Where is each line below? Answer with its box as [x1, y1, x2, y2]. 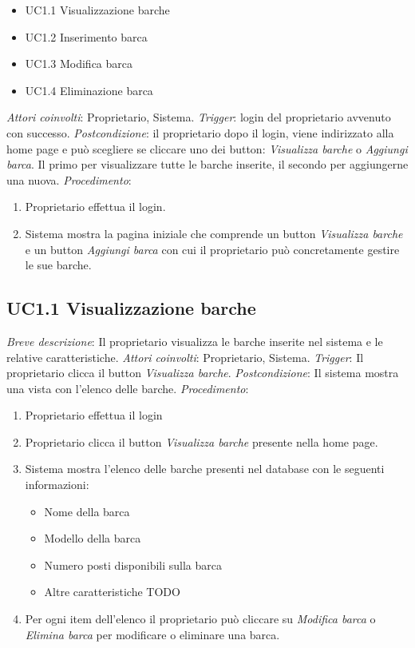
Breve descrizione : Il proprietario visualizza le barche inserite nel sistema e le [6, 332, 383, 349]
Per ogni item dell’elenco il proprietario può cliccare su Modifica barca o [25, 610, 376, 627]
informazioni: [25, 476, 89, 493]
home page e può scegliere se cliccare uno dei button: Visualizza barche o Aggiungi [6, 140, 408, 157]
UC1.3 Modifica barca [25, 55, 133, 72]
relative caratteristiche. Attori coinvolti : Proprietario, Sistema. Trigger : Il [6, 348, 364, 365]
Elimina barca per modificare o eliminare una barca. [25, 626, 280, 642]
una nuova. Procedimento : [6, 171, 132, 188]
